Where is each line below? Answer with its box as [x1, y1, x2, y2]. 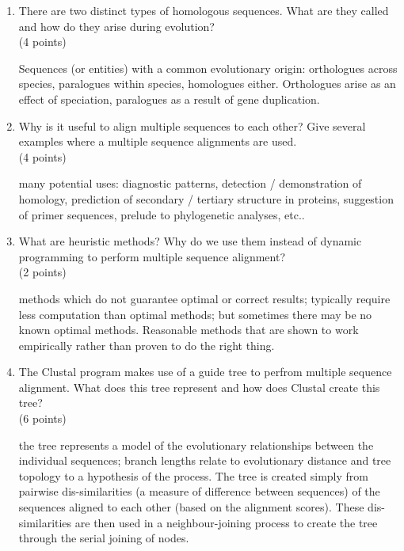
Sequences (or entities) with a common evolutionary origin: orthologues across [18, 59, 398, 76]
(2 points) [18, 264, 67, 280]
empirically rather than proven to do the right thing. [18, 336, 275, 353]
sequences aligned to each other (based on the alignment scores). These [18, 499, 364, 515]
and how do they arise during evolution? [18, 17, 215, 34]
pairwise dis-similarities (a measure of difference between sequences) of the [18, 483, 380, 500]
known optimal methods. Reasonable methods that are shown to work [18, 321, 359, 338]
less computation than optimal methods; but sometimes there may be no [18, 306, 372, 322]
